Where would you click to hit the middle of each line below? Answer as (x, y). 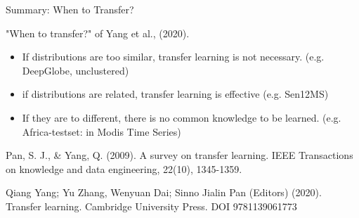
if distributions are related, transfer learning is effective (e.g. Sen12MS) (175, 94)
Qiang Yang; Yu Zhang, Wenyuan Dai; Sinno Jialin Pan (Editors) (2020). (164, 192)
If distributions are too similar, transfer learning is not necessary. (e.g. (173, 57)
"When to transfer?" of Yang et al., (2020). (98, 33)
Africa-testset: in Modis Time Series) (102, 131)
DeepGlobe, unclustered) (76, 70)
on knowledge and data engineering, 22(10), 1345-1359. (124, 168)
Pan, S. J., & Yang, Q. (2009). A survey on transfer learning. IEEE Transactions (179, 155)
